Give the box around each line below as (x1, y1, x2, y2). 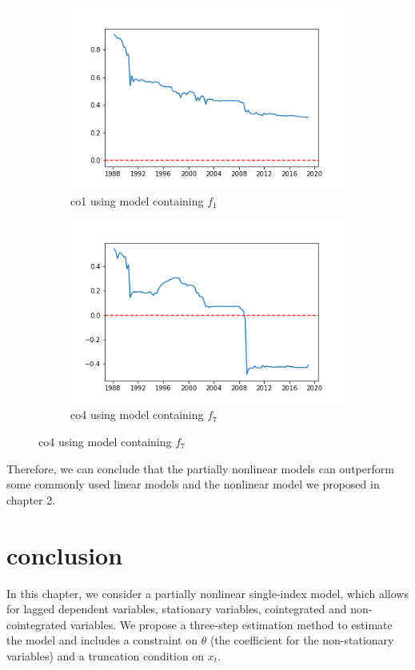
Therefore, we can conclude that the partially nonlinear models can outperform (6, 460, 394, 477)
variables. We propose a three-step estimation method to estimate (70, 616, 393, 632)
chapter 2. (6, 491, 56, 508)
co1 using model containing (70, 192, 204, 209)
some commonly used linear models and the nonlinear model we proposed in (6, 476, 380, 493)
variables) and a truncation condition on (6, 647, 205, 664)
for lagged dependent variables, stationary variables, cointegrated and (6, 600, 347, 617)
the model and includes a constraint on (6, 632, 198, 648)
